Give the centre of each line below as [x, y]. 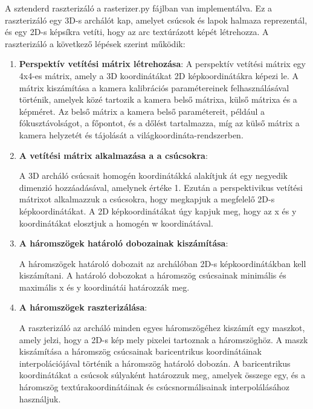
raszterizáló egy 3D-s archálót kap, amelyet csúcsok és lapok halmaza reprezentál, [156, 20]
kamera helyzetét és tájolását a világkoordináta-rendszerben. [131, 134]
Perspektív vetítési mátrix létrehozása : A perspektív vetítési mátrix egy [163, 64]
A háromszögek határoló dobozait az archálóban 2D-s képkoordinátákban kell [163, 263]
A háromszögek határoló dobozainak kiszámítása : [124, 243]
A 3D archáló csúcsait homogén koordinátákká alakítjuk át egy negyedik [153, 176]
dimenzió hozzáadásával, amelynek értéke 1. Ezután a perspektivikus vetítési [161, 187]
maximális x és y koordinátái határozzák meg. [104, 287]
